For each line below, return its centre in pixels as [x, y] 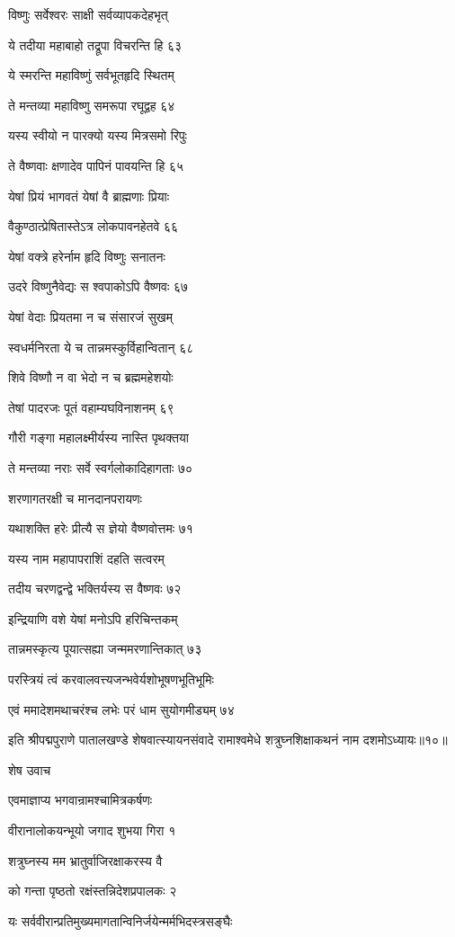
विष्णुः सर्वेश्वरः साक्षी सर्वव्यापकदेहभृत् [88, 14]
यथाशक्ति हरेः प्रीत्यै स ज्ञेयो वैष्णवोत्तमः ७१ [101, 528]
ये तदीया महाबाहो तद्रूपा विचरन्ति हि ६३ [95, 45]
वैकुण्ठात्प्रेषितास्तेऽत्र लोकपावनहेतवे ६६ [94, 226]
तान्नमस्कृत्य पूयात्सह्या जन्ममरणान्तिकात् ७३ [105, 649]
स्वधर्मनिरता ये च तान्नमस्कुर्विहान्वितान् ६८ [101, 347]
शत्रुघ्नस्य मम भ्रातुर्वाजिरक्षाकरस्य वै [85, 860]
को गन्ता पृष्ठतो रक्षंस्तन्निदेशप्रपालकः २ [93, 891]
